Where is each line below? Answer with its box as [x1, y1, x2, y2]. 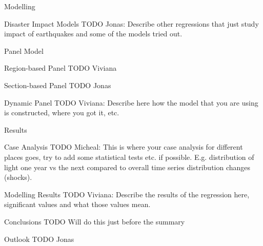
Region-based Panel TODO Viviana [4, 63, 117, 73]
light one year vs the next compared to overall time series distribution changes [4, 161, 251, 172]
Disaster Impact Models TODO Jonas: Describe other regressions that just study [4, 18, 259, 29]
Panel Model [4, 45, 44, 56]
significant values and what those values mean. [4, 199, 151, 210]
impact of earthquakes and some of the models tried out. [4, 28, 183, 39]
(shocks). [4, 172, 32, 182]
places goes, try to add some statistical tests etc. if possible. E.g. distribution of [4, 151, 254, 162]
